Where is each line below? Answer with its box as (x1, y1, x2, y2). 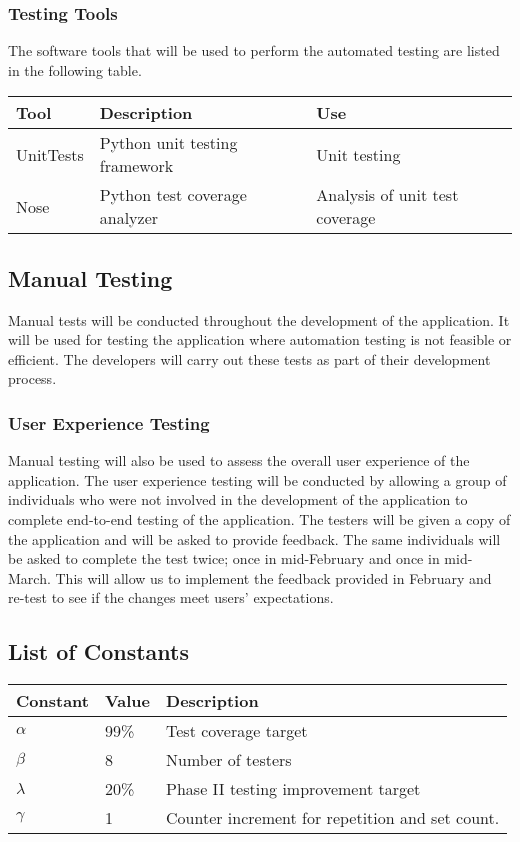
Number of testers (166, 748, 292, 772)
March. (8, 567, 51, 588)
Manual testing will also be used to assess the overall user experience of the (8, 450, 470, 471)
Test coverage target (166, 719, 308, 743)
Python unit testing (99, 131, 238, 155)
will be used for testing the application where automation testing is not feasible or (8, 329, 512, 350)
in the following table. (8, 59, 142, 80)
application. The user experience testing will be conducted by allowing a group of (8, 469, 507, 490)
